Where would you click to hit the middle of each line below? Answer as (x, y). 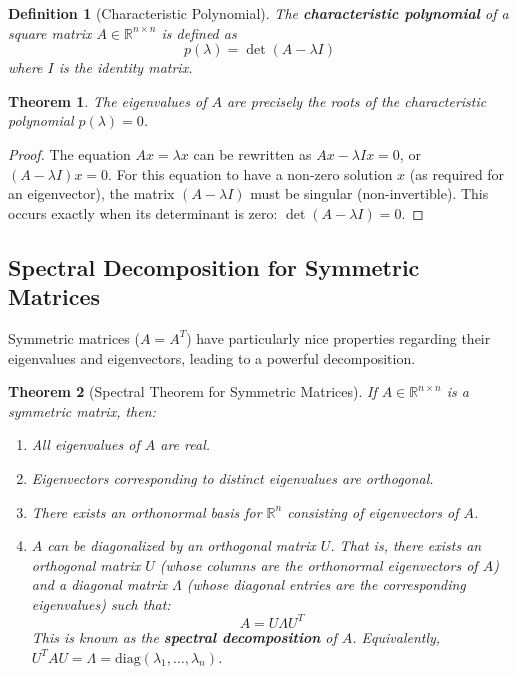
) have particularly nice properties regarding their (338, 337)
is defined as (199, 32)
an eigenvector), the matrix (91, 193)
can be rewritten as (252, 153)
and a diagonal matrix (99, 584)
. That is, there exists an (406, 545)
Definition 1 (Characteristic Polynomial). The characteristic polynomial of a (258, 13)
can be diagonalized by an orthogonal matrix (181, 545)
